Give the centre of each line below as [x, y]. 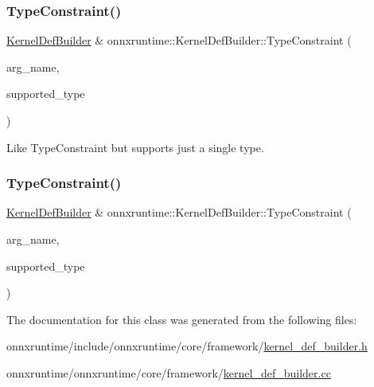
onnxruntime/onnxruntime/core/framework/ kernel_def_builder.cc [169, 372]
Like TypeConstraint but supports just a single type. [135, 147]
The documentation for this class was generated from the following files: [182, 319]
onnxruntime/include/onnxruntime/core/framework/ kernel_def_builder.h [187, 346]
